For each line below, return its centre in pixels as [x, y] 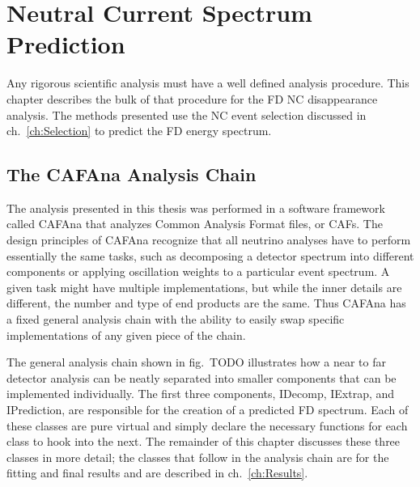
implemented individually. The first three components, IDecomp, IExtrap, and [201, 394]
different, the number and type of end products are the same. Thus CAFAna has [206, 303]
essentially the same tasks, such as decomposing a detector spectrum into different [210, 255]
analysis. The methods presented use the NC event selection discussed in [187, 114]
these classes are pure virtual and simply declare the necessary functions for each [207, 425]
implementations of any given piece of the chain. [126, 335]
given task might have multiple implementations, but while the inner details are [204, 287]
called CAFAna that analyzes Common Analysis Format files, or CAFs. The [195, 224]
